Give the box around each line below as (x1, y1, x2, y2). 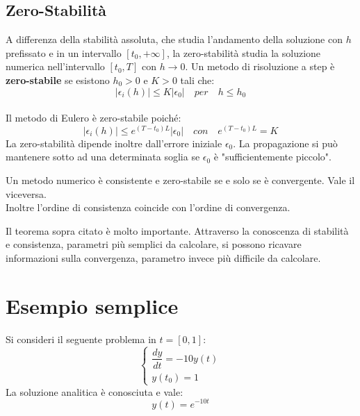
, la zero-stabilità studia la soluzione (166, 45, 321, 60)
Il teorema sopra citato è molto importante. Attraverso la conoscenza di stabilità (6, 223, 349, 238)
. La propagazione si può (233, 135, 338, 150)
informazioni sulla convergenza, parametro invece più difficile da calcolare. (6, 250, 321, 265)
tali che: (180, 72, 215, 87)
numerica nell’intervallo (6, 59, 105, 74)
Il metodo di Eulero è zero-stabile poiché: (6, 110, 181, 125)
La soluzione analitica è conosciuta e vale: (6, 384, 183, 399)
